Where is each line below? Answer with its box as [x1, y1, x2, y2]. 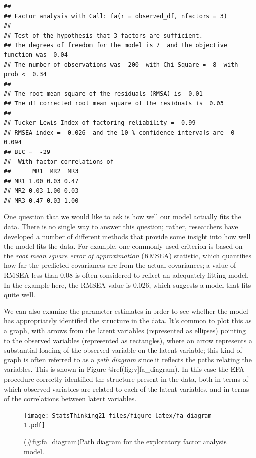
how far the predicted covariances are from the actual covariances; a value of [4, 260, 236, 270]
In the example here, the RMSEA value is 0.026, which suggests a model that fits [4, 279, 251, 290]
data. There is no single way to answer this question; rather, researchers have [4, 221, 238, 232]
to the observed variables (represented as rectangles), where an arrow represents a [4, 335, 252, 345]
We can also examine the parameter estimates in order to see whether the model [4, 305, 248, 316]
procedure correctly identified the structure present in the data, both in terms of [4, 373, 248, 384]
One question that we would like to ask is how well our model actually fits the [4, 211, 241, 222]
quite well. [4, 289, 35, 300]
